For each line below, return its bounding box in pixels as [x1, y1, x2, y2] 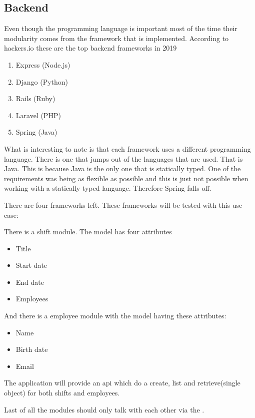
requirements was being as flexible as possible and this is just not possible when [4, 173, 248, 183]
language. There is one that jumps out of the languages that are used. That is [4, 153, 243, 164]
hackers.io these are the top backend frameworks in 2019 [4, 43, 177, 53]
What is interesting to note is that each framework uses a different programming [4, 143, 251, 154]
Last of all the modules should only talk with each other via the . [4, 404, 204, 414]
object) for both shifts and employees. [4, 387, 120, 398]
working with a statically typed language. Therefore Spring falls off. [4, 183, 211, 193]
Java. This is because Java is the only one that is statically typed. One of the [4, 163, 241, 174]
